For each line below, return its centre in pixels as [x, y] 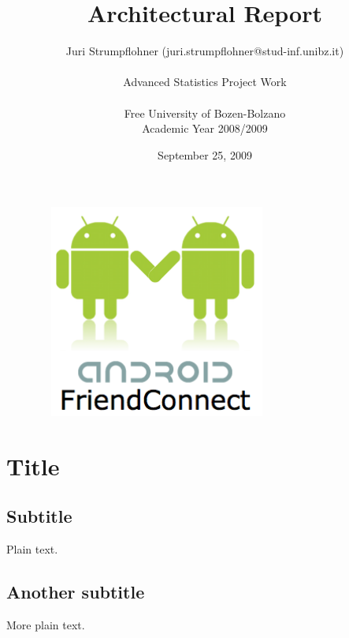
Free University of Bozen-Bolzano [205, 113]
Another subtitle [76, 591]
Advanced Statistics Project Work [205, 82]
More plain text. [46, 624]
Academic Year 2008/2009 [205, 128]
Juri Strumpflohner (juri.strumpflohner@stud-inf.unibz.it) [205, 51]
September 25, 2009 [205, 154]
